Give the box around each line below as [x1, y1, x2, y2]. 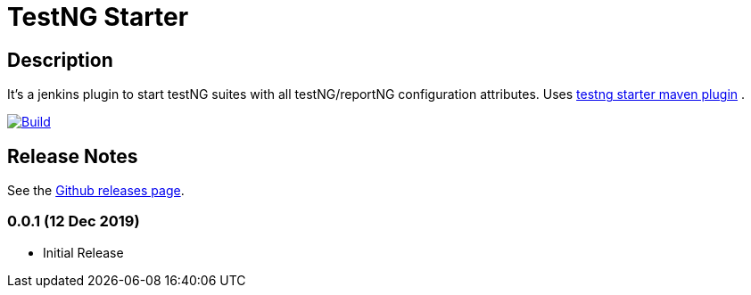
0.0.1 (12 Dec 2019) [7, 212, 140, 231]
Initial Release [43, 244, 124, 260]
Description [7, 48, 113, 71]
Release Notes [7, 144, 138, 168]
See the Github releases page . [7, 183, 185, 199]
